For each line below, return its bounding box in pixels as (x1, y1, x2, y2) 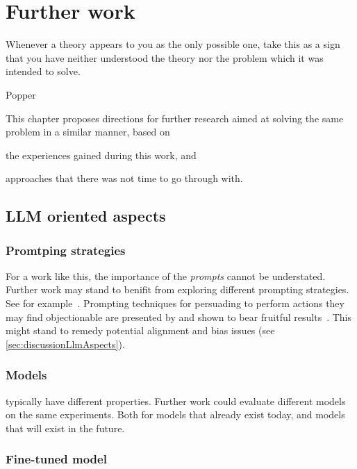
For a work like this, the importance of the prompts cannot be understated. (6, 268, 326, 283)
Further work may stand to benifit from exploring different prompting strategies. (6, 282, 349, 297)
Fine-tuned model (6, 450, 107, 468)
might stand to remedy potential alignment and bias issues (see (6, 323, 275, 338)
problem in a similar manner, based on (6, 124, 170, 139)
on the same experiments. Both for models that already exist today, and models (6, 407, 345, 422)
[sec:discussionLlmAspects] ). (6, 336, 125, 351)
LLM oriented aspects (6, 205, 166, 227)
